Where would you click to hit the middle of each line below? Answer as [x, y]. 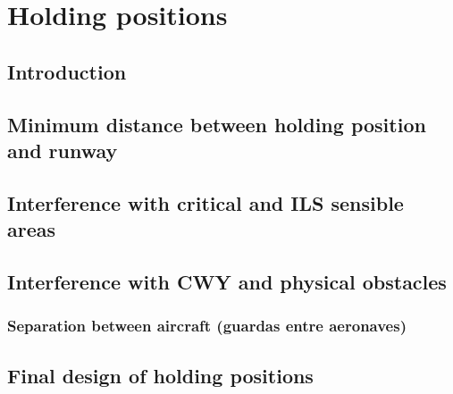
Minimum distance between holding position [217, 124]
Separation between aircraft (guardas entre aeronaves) [207, 326]
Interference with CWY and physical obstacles [227, 281]
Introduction [67, 71]
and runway [63, 150]
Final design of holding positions [160, 375]
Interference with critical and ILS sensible [206, 202]
